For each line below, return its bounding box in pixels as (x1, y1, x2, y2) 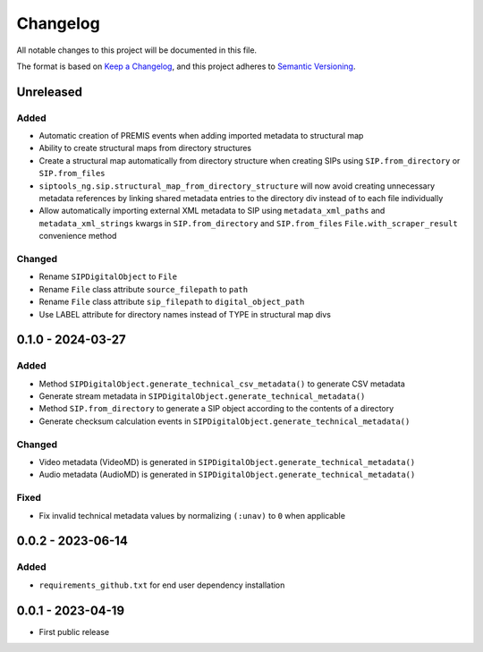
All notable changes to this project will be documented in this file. (16, 45, 258, 55)
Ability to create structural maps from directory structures (38, 143, 252, 154)
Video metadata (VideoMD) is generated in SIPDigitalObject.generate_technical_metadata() (38, 457, 416, 467)
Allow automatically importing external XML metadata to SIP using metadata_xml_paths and (38, 206, 386, 216)
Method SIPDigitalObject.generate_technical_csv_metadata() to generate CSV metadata (38, 378, 406, 389)
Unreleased (16, 84, 83, 99)
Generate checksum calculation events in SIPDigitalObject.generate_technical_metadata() (38, 416, 411, 427)
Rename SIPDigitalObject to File (38, 271, 178, 282)
